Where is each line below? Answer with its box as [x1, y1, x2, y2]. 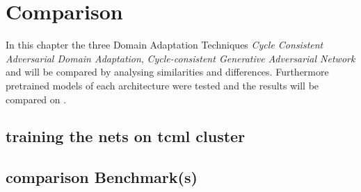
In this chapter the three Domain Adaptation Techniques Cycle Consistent [6, 37, 323, 52]
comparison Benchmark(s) [6, 166, 198, 188]
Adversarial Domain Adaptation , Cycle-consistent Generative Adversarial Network [6, 51, 355, 65]
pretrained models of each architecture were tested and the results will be [6, 78, 319, 92]
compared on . [6, 91, 67, 106]
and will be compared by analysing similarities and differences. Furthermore [6, 64, 329, 79]
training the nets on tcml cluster [6, 125, 246, 147]
